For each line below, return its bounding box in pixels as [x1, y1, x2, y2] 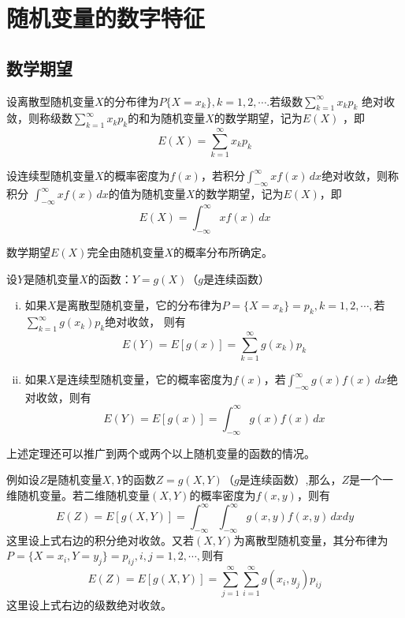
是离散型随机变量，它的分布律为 [56, 297, 222, 313]
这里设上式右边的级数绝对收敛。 [6, 597, 172, 613]
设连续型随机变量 [6, 167, 95, 184]
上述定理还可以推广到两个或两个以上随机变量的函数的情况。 [6, 444, 315, 461]
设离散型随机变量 [6, 92, 95, 109]
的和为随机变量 [128, 110, 206, 126]
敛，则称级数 [6, 110, 72, 126]
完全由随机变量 [87, 244, 165, 260]
